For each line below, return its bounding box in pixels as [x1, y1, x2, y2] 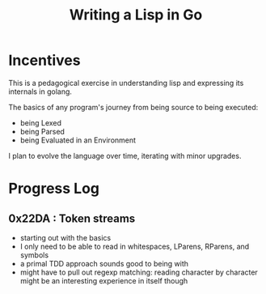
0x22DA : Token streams [8, 211, 136, 225]
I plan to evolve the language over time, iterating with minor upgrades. [8, 151, 242, 160]
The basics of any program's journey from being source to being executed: [8, 102, 259, 112]
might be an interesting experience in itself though [19, 275, 188, 285]
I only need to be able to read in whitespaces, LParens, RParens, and [19, 241, 250, 251]
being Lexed [19, 117, 62, 127]
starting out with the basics [19, 232, 112, 242]
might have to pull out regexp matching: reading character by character [19, 267, 259, 277]
